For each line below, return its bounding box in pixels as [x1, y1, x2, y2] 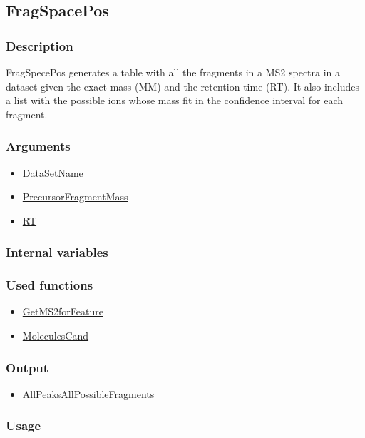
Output [6, 358, 49, 376]
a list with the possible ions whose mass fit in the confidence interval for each [6, 93, 344, 108]
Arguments [6, 137, 71, 155]
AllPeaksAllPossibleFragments [22, 386, 155, 401]
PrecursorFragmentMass [22, 189, 128, 204]
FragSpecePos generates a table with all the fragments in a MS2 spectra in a [6, 65, 341, 79]
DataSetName [22, 165, 83, 180]
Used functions [6, 276, 93, 294]
